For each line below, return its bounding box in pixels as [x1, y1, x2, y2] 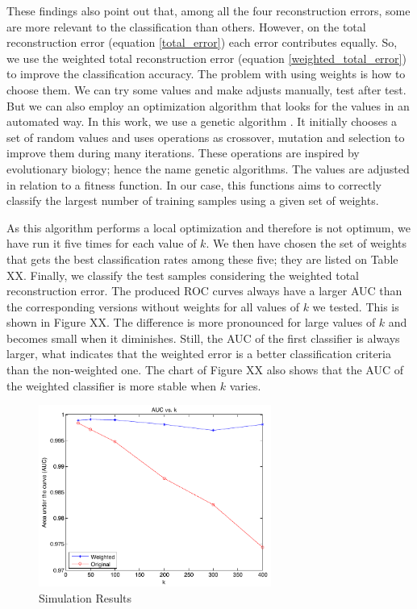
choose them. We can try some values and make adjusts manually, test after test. [6, 81, 407, 98]
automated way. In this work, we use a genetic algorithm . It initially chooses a [6, 113, 398, 130]
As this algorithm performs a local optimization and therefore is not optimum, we [6, 219, 411, 236]
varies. [229, 377, 261, 394]
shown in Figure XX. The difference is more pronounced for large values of [6, 314, 376, 331]
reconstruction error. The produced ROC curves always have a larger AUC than [6, 282, 402, 299]
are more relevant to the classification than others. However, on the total [6, 18, 366, 35]
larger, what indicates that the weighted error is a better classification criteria [6, 345, 391, 362]
